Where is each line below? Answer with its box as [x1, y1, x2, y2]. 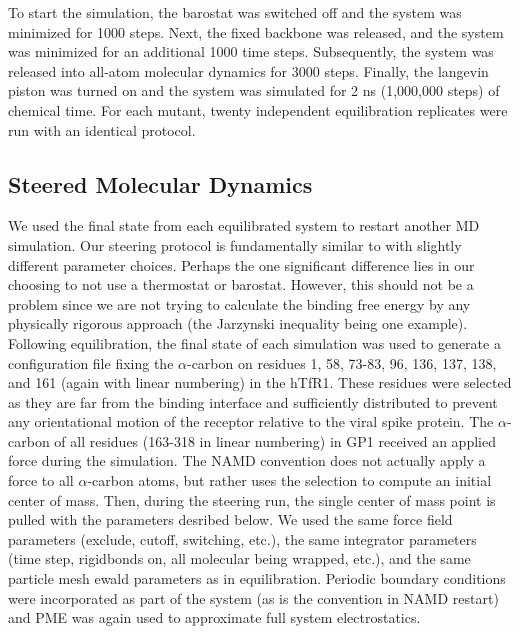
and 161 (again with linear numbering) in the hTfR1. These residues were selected [8, 372, 512, 393]
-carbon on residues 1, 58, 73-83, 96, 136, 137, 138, [186, 352, 497, 373]
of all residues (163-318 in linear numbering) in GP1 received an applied [54, 430, 496, 451]
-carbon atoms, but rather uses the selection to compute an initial [87, 470, 492, 491]
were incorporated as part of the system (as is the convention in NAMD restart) [8, 587, 499, 608]
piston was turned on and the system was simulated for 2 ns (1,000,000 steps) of [8, 80, 500, 101]
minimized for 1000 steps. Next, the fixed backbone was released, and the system [8, 21, 504, 42]
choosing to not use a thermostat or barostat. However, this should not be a [8, 274, 474, 295]
